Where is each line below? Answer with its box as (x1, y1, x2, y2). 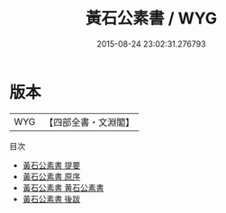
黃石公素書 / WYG (85, 8, 218, 29)
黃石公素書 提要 (22, 159, 81, 171)
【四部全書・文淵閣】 (44, 116, 135, 129)
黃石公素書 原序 (22, 171, 81, 182)
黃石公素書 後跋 (22, 193, 81, 204)
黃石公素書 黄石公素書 (22, 182, 104, 193)
